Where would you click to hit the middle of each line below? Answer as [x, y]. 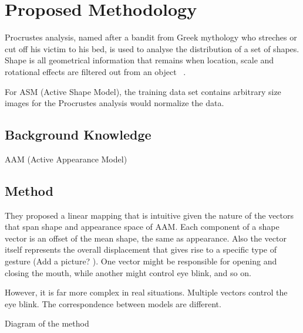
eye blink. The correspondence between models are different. [113, 303]
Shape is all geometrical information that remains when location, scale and [139, 60]
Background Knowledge [78, 135]
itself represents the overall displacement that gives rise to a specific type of [141, 249]
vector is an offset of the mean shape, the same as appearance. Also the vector [146, 238]
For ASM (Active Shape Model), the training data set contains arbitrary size [143, 91]
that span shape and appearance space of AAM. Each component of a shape [142, 227]
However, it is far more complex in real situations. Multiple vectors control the [146, 292]
